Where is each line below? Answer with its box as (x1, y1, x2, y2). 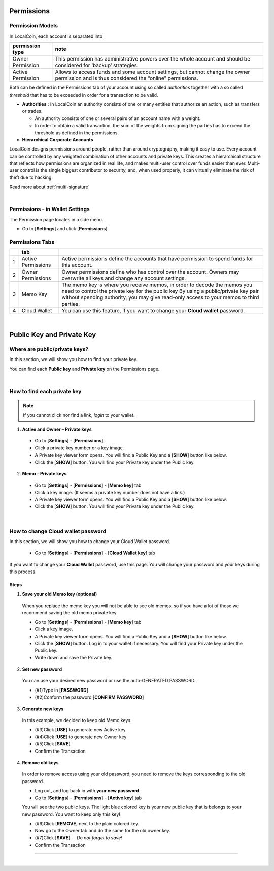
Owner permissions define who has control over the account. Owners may (61, 268, 239, 276)
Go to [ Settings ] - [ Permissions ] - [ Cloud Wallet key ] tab (35, 550, 156, 556)
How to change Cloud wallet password (9, 528, 107, 535)
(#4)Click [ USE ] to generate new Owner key (35, 734, 127, 740)
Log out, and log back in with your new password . (35, 788, 141, 794)
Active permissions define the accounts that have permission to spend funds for (61, 255, 253, 262)
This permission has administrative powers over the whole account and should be (55, 55, 251, 63)
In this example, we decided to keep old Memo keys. (22, 717, 132, 724)
